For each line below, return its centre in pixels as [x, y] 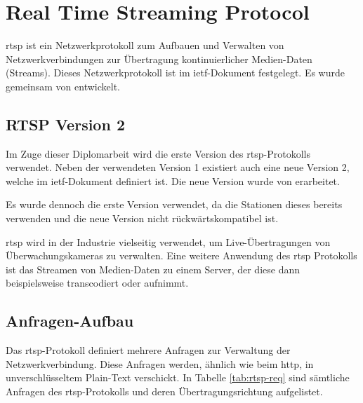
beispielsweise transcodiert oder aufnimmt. [97, 283]
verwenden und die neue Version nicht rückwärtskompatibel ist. [142, 218]
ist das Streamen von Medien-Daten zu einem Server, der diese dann [153, 269]
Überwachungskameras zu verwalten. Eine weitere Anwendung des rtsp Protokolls [181, 255]
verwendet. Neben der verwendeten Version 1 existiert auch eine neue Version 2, [178, 167]
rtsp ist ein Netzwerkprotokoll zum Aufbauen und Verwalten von [145, 45]
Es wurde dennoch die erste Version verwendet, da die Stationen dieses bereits [174, 204]
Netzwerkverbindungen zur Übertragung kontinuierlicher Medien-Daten [159, 59]
